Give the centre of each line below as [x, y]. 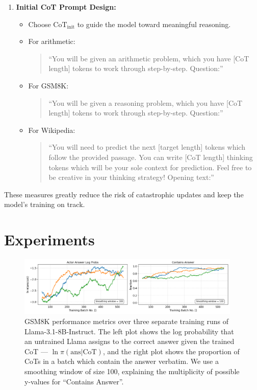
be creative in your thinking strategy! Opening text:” [131, 177]
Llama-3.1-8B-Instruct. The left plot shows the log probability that [129, 331]
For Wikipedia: [52, 130]
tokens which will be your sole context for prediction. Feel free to [150, 167]
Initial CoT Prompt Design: [66, 7]
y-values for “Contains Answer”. [74, 381]
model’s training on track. [45, 204]
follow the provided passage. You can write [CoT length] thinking [151, 157]
